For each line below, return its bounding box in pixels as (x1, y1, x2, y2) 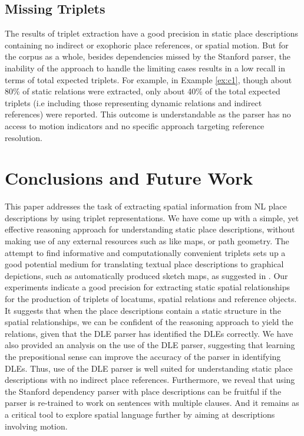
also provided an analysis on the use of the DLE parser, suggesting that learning (5, 339, 295, 351)
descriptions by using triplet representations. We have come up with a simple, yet (5, 211, 299, 224)
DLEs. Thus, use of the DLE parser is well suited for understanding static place (5, 362, 293, 374)
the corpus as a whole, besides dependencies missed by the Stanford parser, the (5, 50, 290, 63)
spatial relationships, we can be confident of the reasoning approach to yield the (5, 316, 293, 328)
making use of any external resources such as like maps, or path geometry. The (5, 235, 289, 247)
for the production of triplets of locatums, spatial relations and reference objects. (5, 293, 297, 305)
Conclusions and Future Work (5, 166, 253, 190)
